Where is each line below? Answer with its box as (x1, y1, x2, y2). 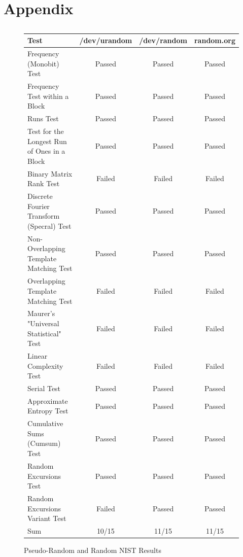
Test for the (27, 126, 64, 136)
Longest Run (27, 135, 67, 146)
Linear (27, 350, 48, 361)
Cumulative (27, 418, 63, 429)
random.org (194, 35, 235, 46)
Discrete (27, 191, 53, 201)
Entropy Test (27, 405, 68, 416)
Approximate (27, 395, 68, 406)
